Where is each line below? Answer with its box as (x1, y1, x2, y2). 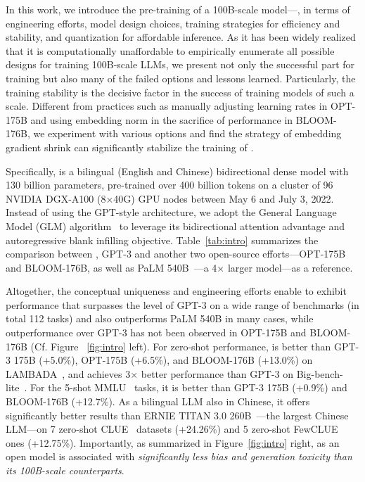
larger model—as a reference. (227, 260, 353, 274)
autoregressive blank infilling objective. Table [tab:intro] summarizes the (6, 232, 319, 247)
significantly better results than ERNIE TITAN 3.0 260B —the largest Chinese (6, 407, 349, 422)
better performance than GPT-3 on (141, 366, 294, 381)
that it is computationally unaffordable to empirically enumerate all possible (6, 43, 335, 58)
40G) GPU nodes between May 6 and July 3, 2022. (113, 191, 334, 205)
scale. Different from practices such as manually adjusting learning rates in (6, 99, 328, 113)
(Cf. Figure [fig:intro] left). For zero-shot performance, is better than (30, 338, 331, 353)
